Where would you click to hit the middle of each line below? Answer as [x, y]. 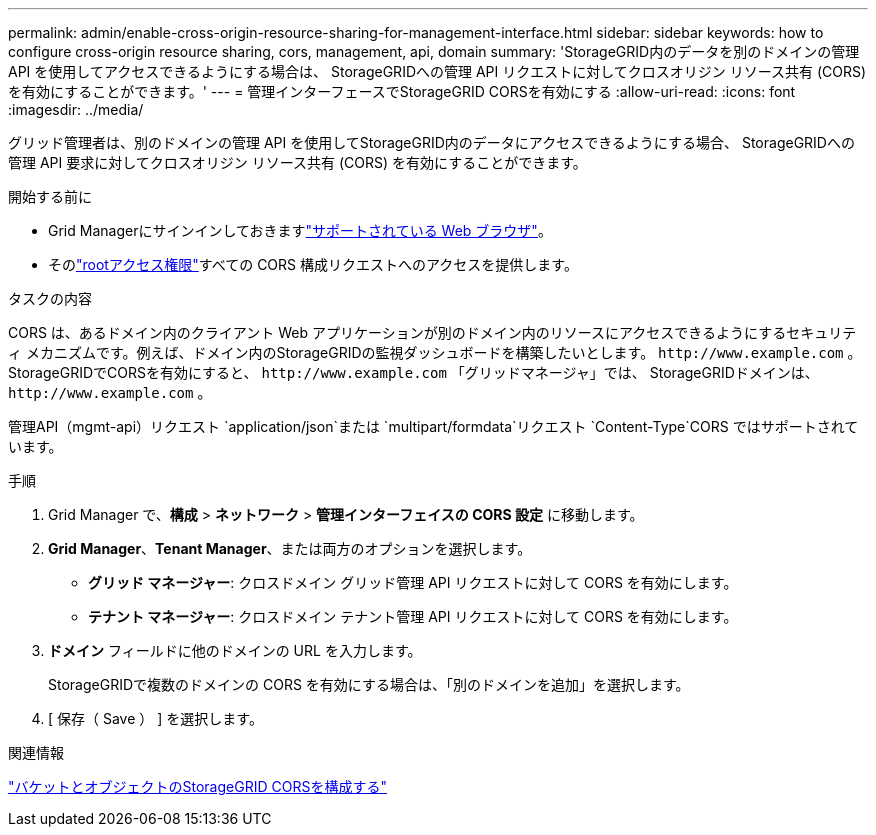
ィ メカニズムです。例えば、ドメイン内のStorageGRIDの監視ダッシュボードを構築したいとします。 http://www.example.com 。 [435, 352]
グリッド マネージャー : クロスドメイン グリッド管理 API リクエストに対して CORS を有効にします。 [413, 582]
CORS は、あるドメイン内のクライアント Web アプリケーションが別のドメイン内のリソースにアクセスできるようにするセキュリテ [432, 332]
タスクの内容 [50, 298]
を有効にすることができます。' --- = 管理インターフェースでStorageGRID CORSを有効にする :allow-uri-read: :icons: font [402, 91]
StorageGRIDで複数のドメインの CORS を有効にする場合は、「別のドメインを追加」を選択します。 [369, 684]
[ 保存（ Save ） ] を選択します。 [155, 718]
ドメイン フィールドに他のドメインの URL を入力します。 [235, 650]
